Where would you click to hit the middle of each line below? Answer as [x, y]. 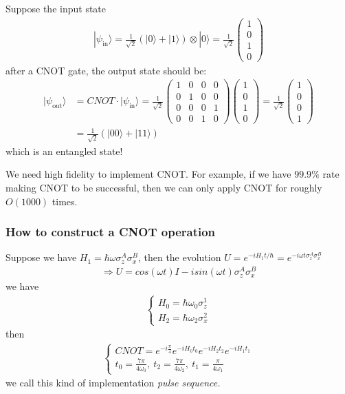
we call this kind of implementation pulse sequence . [113, 383]
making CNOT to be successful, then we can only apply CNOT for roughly [164, 188]
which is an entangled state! [64, 151]
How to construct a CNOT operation [111, 232]
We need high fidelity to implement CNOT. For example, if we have [148, 174]
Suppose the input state [56, 8]
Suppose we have [41, 257]
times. [65, 201]
